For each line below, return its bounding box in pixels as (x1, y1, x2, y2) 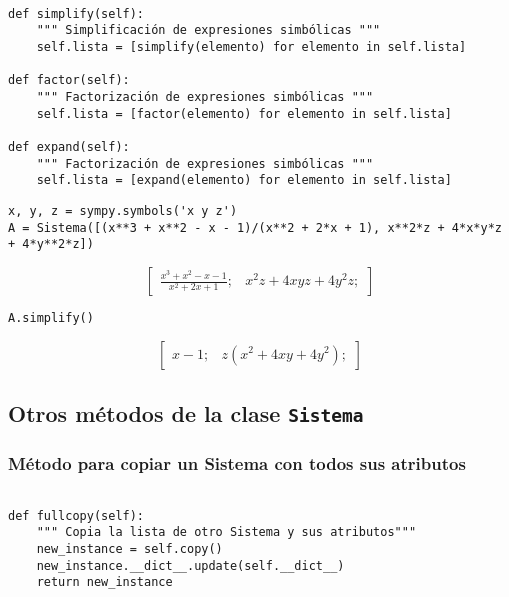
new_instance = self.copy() (36, 542, 223, 557)
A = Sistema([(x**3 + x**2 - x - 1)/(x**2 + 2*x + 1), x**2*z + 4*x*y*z (8, 220, 502, 235)
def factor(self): (8, 73, 130, 88)
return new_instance (36, 575, 173, 590)
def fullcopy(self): (8, 508, 145, 523)
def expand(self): (8, 139, 130, 154)
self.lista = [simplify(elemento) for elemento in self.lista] (36, 39, 467, 54)
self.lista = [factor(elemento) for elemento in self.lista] (36, 106, 452, 121)
